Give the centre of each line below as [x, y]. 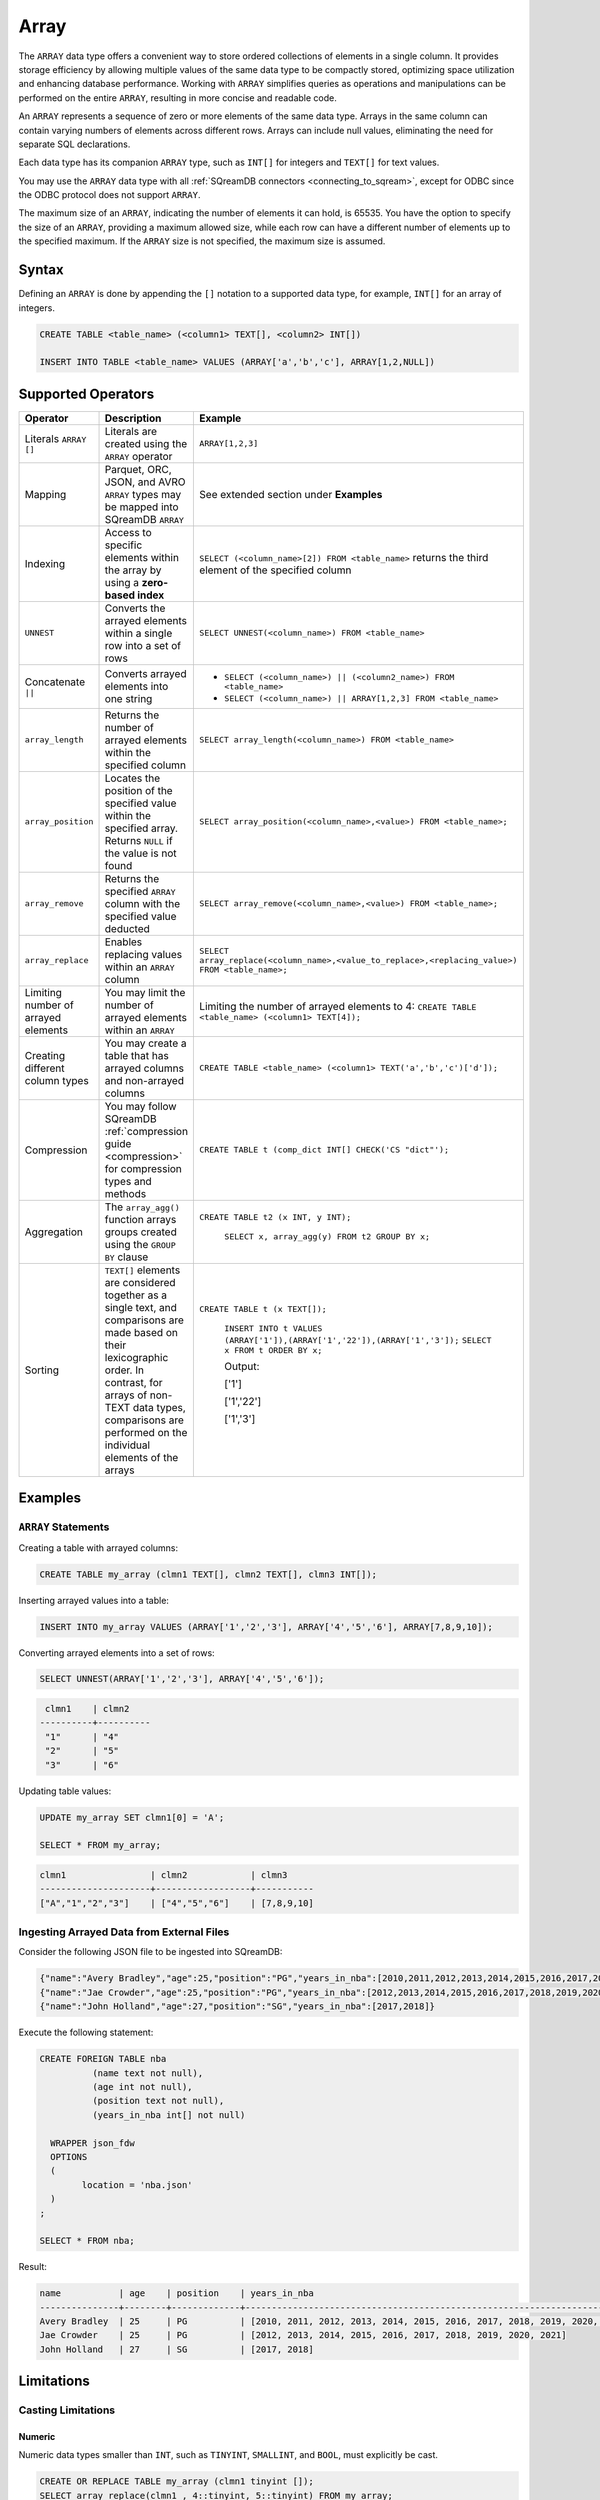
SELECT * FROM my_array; [100, 1845]
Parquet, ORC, [138, 469]
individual [127, 1445]
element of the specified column [275, 570]
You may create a [145, 1043]
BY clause [126, 1257]
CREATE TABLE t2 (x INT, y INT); [275, 1216]
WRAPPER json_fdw [92, 2143]
